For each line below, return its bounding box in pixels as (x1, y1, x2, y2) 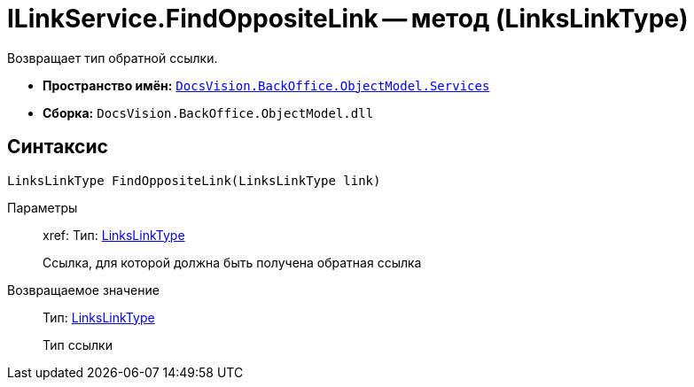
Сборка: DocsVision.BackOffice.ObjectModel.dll (43, 104, 374, 120)
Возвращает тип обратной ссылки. (7, 50, 218, 66)
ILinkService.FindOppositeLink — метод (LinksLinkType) (7, 4, 689, 34)
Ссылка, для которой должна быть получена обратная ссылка (43, 254, 422, 270)
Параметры (7, 199, 78, 215)
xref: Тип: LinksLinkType (43, 227, 185, 243)
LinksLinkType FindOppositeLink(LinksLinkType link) (7, 173, 381, 188)
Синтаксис (7, 135, 108, 159)
